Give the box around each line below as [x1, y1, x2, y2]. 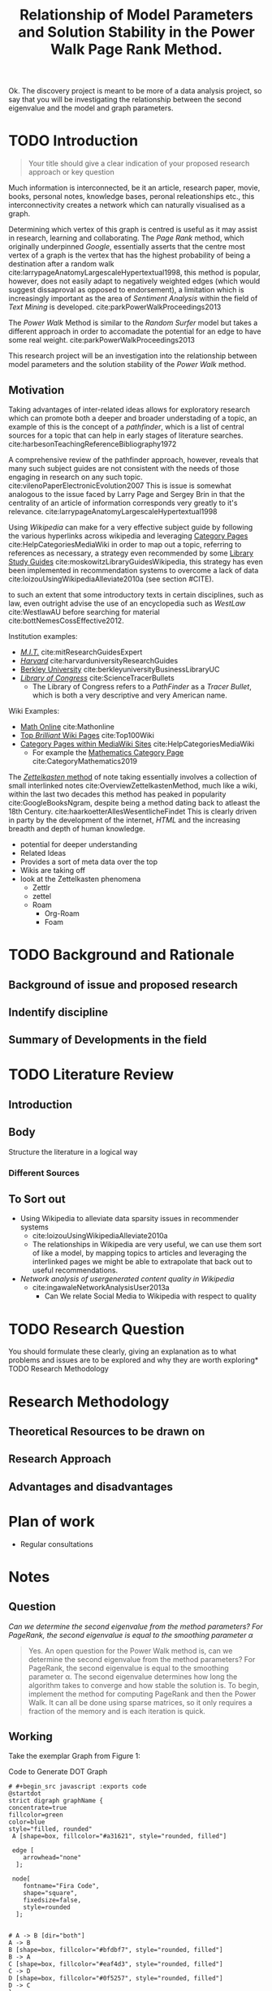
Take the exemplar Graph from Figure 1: [8, 1751, 140, 1761]
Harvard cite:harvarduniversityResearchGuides [19, 655, 179, 665]
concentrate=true [8, 1804, 67, 1812]
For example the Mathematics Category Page [32, 747, 184, 757]
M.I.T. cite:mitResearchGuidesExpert [19, 647, 143, 657]
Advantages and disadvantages [8, 1479, 173, 1493]
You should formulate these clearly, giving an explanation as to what [8, 1346, 237, 1357]
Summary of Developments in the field [8, 1033, 207, 1047]
